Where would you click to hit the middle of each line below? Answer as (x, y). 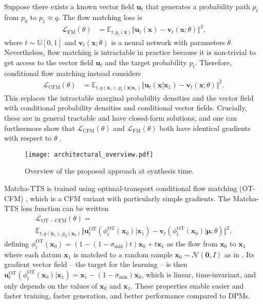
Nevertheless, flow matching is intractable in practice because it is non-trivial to (130, 52)
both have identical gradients (205, 128)
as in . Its (239, 254)
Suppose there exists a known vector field (69, 6)
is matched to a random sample (123, 254)
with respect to (28, 138)
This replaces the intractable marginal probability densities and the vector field (129, 97)
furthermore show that (40, 128)
